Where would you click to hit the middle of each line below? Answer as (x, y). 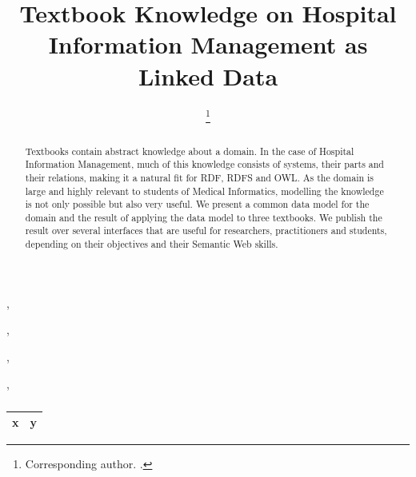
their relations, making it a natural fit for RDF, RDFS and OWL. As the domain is (199, 177)
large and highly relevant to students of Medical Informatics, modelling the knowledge (204, 191)
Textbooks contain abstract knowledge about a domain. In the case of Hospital (190, 151)
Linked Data (208, 76)
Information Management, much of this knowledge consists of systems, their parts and (204, 164)
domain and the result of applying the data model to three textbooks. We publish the (204, 217)
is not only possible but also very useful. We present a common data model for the (197, 204)
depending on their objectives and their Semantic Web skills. (152, 244)
